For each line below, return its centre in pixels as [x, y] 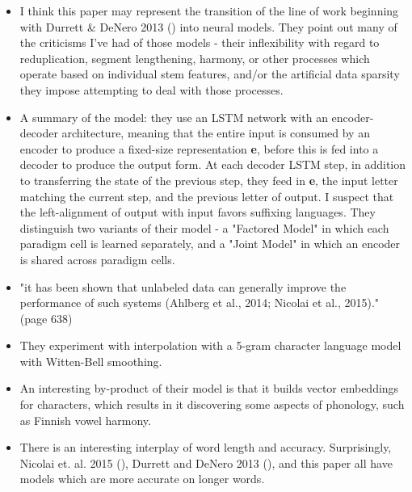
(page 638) [46, 318]
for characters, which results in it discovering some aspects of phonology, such [212, 404]
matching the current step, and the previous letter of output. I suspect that [207, 196]
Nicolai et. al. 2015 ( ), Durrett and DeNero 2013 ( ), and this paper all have [206, 463]
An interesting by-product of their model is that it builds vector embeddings [209, 388]
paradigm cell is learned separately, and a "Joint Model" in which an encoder [210, 244]
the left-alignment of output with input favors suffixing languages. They [198, 212]
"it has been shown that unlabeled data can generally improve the [183, 286]
